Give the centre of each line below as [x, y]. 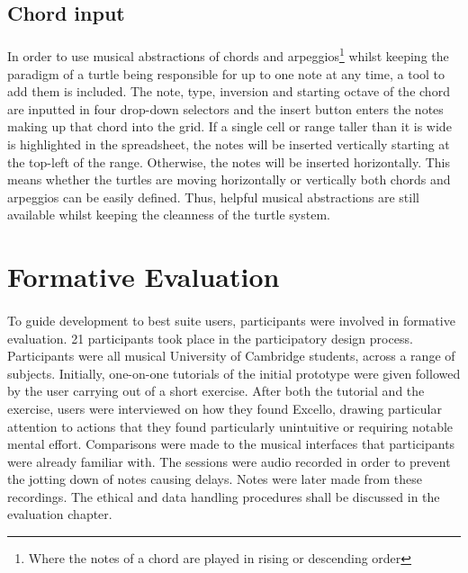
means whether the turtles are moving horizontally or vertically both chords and [229, 179]
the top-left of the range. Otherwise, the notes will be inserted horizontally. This [229, 161]
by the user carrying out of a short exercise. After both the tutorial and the [216, 391]
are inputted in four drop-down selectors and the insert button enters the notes [225, 108]
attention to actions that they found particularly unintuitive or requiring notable [230, 426]
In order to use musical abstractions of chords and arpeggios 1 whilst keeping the [228, 55]
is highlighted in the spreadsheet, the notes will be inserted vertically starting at [229, 144]
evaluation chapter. [60, 514]
